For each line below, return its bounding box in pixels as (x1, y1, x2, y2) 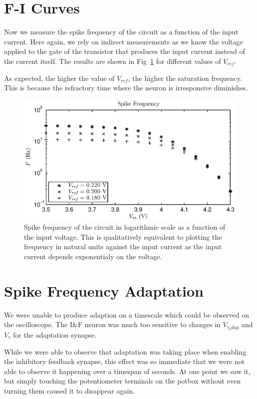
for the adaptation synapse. (12, 330, 97, 340)
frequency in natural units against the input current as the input (24, 241, 222, 252)
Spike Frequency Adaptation (4, 280, 204, 301)
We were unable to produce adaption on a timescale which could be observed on (4, 309, 250, 320)
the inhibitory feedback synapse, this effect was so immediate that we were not (4, 356, 245, 367)
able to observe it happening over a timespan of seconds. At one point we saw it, (4, 366, 251, 376)
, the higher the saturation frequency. (128, 72, 242, 83)
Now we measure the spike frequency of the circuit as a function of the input (4, 26, 239, 37)
